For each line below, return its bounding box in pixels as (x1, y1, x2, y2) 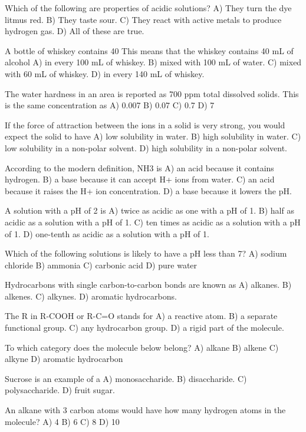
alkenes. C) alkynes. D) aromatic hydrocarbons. (5, 290, 177, 302)
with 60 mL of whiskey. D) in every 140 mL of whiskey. (5, 67, 205, 79)
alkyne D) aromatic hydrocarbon (5, 353, 123, 365)
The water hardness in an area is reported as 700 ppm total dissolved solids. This (5, 87, 299, 99)
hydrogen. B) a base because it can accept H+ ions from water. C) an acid (5, 173, 275, 185)
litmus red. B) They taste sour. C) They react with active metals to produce (5, 13, 282, 25)
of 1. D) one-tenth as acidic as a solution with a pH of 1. (5, 227, 209, 240)
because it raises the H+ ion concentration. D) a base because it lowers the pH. (5, 184, 292, 197)
